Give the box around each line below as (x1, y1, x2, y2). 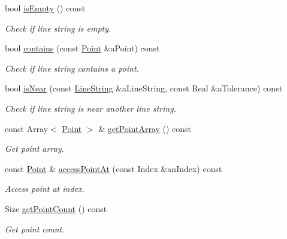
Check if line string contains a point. (5, 62, 139, 74)
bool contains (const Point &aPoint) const (5, 42, 160, 54)
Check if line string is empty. (5, 22, 111, 34)
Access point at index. (5, 182, 84, 195)
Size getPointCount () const (5, 202, 107, 215)
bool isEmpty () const (5, 2, 86, 14)
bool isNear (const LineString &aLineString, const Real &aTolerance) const (5, 82, 283, 94)
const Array (5, 122, 49, 134)
